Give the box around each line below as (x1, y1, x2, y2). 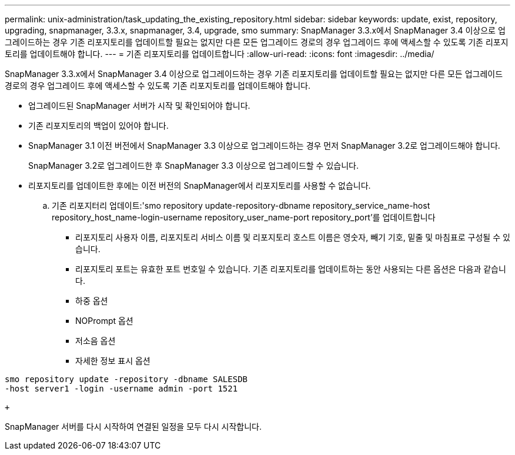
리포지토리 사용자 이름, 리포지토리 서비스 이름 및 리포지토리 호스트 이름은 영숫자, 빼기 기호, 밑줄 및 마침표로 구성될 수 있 (75, 232, 510, 242)
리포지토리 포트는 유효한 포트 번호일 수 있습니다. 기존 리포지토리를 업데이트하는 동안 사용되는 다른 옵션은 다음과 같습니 (75, 264, 506, 274)
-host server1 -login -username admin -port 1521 (5, 384, 238, 393)
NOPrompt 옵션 (75, 316, 133, 326)
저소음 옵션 (75, 336, 116, 346)
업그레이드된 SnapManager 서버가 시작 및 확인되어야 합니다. (28, 101, 250, 111)
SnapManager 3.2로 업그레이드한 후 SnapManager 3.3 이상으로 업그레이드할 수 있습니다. (28, 160, 359, 170)
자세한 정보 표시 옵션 (75, 356, 151, 366)
